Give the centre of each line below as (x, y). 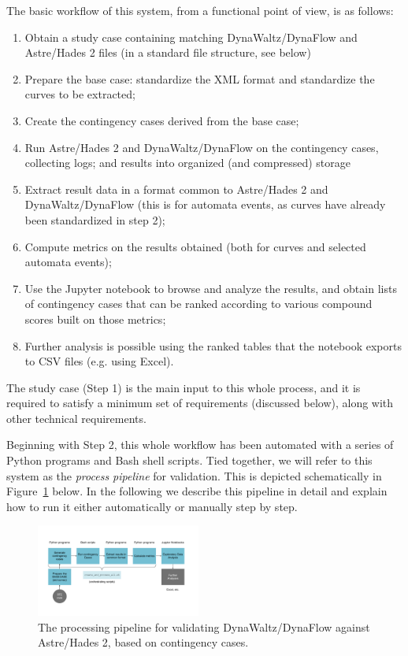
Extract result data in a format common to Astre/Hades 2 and (176, 189)
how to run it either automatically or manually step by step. (152, 506)
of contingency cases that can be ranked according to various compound (198, 304)
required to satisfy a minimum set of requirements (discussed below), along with (200, 403)
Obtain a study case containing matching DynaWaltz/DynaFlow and (191, 37)
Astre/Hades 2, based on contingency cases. (143, 642)
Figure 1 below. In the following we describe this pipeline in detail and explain (197, 491)
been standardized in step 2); (95, 219)
